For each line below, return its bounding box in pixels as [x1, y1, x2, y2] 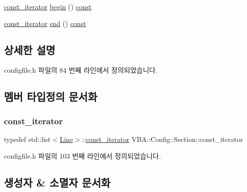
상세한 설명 [4, 42, 55, 57]
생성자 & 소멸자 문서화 [4, 174, 110, 190]
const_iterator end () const [4, 18, 86, 28]
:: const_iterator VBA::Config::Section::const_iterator [82, 134, 243, 144]
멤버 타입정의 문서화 [4, 89, 97, 104]
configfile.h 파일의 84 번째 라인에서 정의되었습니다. [4, 65, 158, 75]
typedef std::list [4, 134, 51, 144]
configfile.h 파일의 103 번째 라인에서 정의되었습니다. [4, 150, 161, 161]
